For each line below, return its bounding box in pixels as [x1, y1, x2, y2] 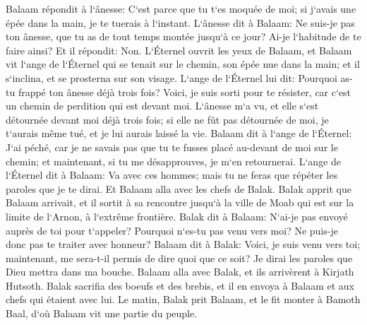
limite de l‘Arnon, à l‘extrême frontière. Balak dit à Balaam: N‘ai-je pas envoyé [6, 208, 348, 223]
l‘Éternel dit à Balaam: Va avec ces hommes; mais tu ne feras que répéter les [6, 167, 338, 182]
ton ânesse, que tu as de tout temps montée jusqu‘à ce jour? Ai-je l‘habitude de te [6, 29, 361, 44]
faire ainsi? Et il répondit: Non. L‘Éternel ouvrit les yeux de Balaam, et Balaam [6, 42, 352, 57]
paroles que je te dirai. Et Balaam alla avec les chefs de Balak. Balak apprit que [6, 181, 351, 196]
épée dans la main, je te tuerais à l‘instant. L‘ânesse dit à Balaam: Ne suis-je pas [6, 15, 355, 30]
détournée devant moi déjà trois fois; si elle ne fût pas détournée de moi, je [6, 112, 329, 126]
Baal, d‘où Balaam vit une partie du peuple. [6, 306, 198, 321]
